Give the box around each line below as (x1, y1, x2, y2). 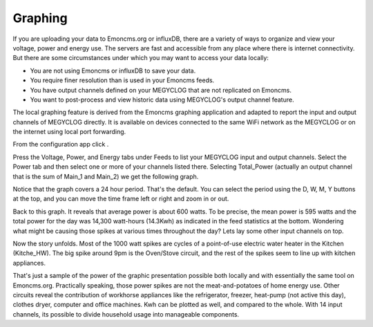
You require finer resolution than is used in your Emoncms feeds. (30, 76, 215, 84)
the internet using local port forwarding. (12, 128, 126, 136)
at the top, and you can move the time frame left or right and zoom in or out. (12, 194, 229, 203)
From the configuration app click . (12, 140, 109, 149)
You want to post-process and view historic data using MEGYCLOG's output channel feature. (30, 95, 294, 104)
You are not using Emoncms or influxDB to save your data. (30, 66, 196, 75)
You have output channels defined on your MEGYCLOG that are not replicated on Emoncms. (30, 86, 291, 94)
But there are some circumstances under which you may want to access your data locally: (12, 54, 269, 62)
